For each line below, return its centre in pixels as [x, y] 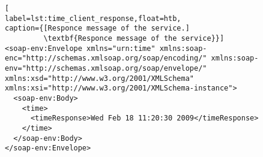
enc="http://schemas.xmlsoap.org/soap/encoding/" [106, 58]
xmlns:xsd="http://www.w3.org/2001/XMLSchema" [99, 78]
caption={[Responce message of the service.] [97, 28]
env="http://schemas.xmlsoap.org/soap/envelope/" [106, 68]
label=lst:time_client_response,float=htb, [93, 18]
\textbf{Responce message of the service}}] [134, 38]
